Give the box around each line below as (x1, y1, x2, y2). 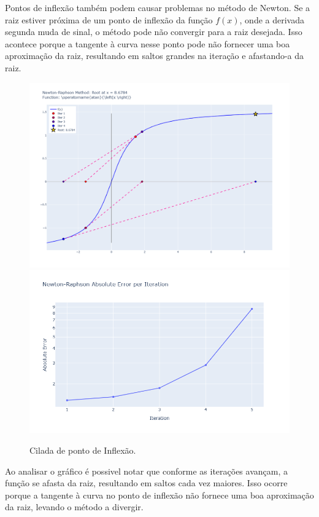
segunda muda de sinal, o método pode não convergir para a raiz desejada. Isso (5, 25, 302, 38)
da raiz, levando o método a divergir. (5, 500, 144, 513)
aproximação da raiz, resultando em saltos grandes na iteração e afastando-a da (5, 49, 304, 62)
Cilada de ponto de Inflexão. (29, 443, 136, 456)
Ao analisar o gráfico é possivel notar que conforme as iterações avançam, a (5, 464, 288, 477)
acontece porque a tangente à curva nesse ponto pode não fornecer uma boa (5, 37, 290, 50)
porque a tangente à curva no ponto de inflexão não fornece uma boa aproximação (5, 488, 314, 501)
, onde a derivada (239, 13, 304, 26)
